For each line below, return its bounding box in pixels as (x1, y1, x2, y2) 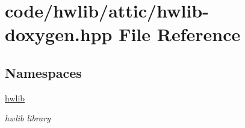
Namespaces (5, 63, 82, 82)
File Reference (119, 22, 241, 46)
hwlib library (5, 112, 51, 124)
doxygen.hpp (5, 22, 113, 46)
